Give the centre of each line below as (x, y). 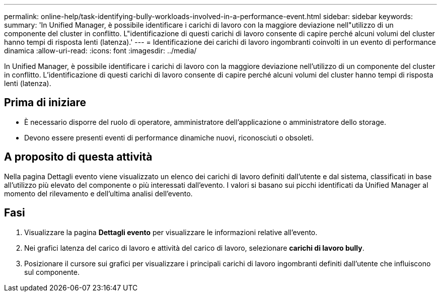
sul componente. (52, 272)
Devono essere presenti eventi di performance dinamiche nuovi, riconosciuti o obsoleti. (169, 137)
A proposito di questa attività (78, 157)
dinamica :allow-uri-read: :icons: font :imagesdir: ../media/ (100, 51)
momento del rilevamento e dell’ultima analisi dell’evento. (98, 193)
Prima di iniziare (45, 103)
